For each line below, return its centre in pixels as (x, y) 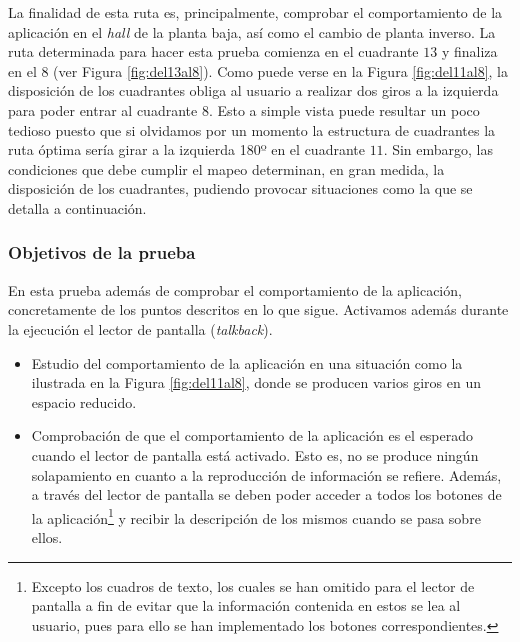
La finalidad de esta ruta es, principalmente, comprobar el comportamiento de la (255, 12)
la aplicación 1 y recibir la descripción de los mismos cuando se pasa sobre (256, 516)
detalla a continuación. (77, 207)
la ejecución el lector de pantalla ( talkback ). (140, 328)
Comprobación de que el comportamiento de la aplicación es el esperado (252, 435)
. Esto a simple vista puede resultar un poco (344, 109)
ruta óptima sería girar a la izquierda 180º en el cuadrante (186, 149)
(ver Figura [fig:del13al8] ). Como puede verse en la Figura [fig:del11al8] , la (281, 70)
